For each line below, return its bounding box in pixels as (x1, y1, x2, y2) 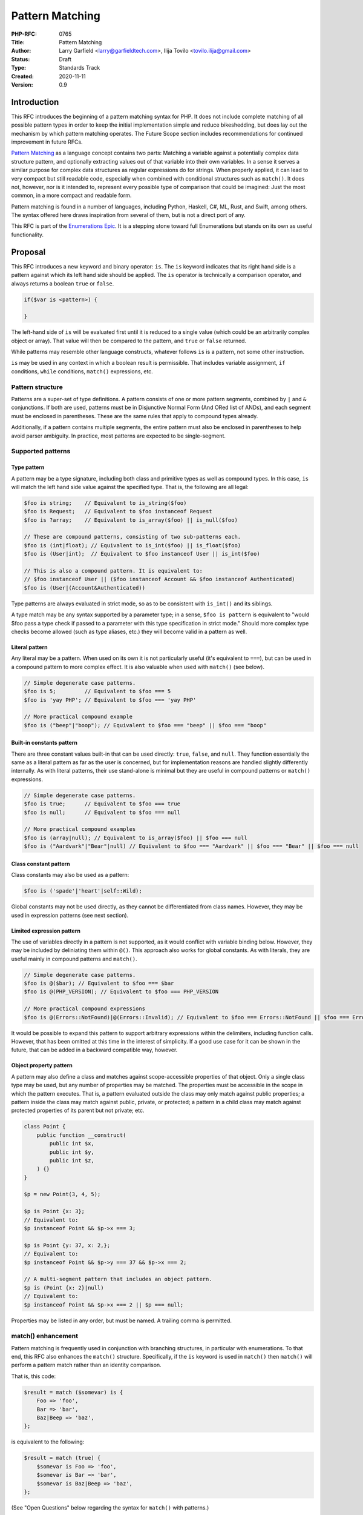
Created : (11, 73, 34, 80)
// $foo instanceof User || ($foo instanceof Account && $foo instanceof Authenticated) (24, 576, 296, 583)
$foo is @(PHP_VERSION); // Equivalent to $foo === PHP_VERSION (24, 988, 219, 995)
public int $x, (49, 1140, 95, 1147)
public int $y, (49, 1148, 95, 1156)
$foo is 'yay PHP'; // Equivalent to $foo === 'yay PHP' (24, 696, 197, 703)
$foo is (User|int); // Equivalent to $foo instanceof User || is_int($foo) (24, 550, 260, 558)
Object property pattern (11, 1062, 73, 1069)
